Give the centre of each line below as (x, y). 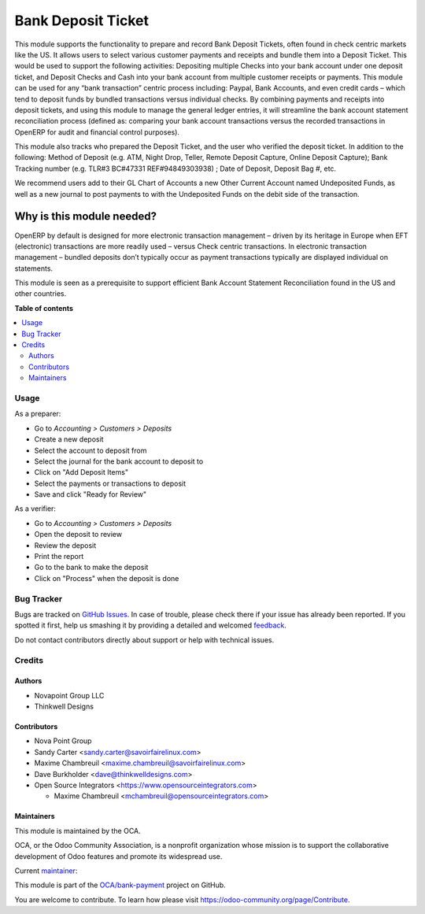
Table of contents (44, 308)
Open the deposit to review (78, 535)
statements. (34, 268)
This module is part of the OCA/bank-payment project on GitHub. (120, 885)
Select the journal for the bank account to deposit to (119, 461)
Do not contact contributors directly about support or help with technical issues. (144, 640)
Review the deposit (65, 545)
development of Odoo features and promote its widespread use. (118, 856)
